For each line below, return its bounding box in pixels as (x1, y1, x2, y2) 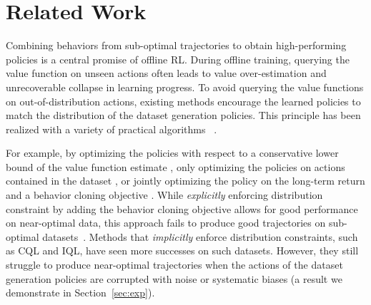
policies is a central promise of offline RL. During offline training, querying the (6, 51, 350, 66)
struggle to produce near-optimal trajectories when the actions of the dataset (6, 257, 343, 272)
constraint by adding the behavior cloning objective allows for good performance (6, 201, 358, 216)
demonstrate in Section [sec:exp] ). (6, 285, 155, 300)
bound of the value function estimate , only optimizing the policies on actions (6, 159, 345, 174)
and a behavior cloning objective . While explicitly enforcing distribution (6, 187, 323, 202)
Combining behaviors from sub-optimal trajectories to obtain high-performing (6, 38, 347, 53)
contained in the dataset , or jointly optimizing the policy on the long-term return (6, 173, 365, 188)
